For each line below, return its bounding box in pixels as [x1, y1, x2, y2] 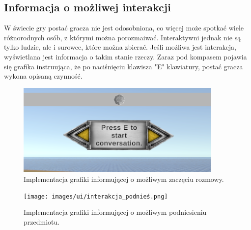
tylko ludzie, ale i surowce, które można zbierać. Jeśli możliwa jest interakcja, [4, 42, 237, 52]
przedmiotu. [24, 216, 60, 227]
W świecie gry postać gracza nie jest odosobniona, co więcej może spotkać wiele [4, 23, 244, 33]
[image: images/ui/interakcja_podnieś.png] [24, 193, 168, 200]
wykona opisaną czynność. [4, 71, 83, 81]
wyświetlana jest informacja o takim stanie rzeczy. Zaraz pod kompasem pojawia [4, 51, 247, 61]
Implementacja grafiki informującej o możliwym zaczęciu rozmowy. [24, 174, 224, 184]
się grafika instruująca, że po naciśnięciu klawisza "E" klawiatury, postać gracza [4, 61, 243, 71]
